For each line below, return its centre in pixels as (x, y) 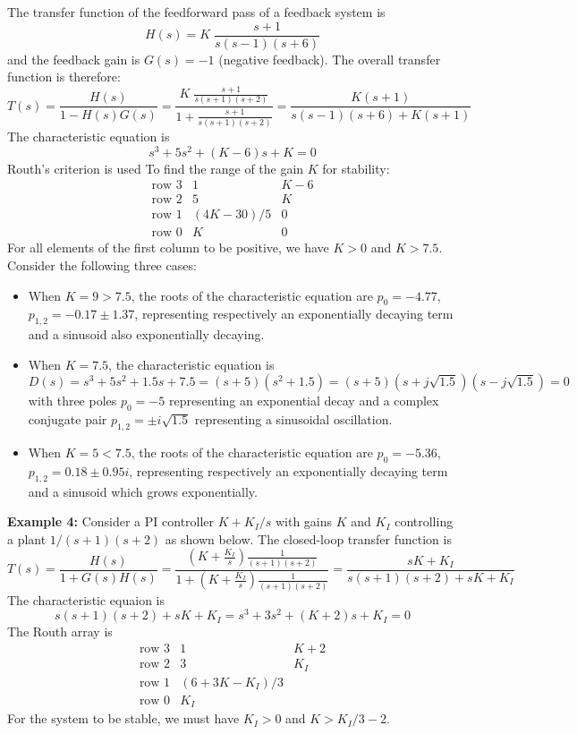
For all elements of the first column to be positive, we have (168, 248)
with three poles (72, 401)
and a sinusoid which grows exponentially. (143, 491)
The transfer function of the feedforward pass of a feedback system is (196, 12)
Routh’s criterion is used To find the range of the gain (156, 168)
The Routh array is (60, 632)
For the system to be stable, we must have (123, 718)
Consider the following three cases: (102, 265)
